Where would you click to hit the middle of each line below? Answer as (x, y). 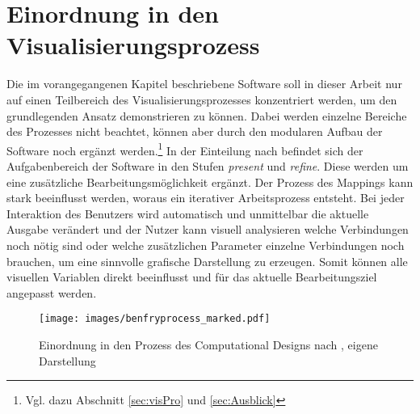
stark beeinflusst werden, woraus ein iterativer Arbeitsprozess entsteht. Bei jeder (206, 198)
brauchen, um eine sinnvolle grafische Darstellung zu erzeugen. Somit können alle (207, 261)
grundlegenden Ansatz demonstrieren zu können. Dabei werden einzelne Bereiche (207, 115)
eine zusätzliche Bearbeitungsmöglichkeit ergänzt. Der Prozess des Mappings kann (210, 182)
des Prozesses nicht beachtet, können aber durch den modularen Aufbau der (195, 131)
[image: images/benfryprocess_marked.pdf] (155, 319)
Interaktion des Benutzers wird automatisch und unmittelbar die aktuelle (188, 213)
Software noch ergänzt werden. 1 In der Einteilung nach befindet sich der (185, 149)
